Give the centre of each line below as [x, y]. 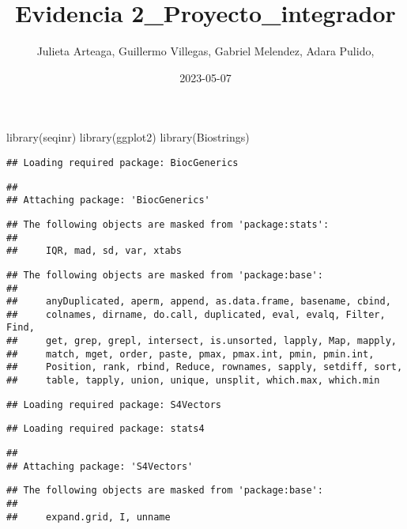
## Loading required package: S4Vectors [114, 404]
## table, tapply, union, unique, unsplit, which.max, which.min [193, 381]
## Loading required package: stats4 [106, 429]
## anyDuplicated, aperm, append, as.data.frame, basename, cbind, [199, 302]
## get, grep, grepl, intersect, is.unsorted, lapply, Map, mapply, [202, 341]
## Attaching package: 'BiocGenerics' [108, 200]
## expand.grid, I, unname [89, 517]
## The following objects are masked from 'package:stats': [168, 224]
